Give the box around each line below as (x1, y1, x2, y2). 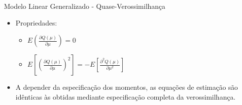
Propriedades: (15, 17, 57, 27)
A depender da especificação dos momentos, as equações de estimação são (15, 82, 238, 92)
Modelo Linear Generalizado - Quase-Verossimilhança (4, 1, 166, 11)
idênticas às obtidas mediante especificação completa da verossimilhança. (15, 91, 236, 102)
